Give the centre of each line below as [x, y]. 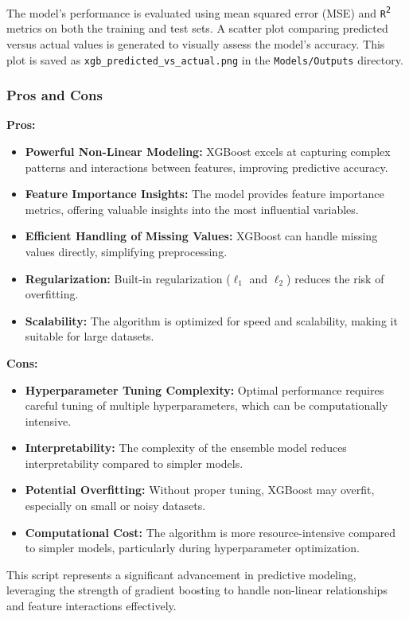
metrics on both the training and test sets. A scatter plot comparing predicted [197, 28]
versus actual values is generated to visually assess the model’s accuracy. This [196, 43]
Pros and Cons [55, 95]
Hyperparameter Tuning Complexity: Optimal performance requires [204, 389]
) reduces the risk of [335, 278]
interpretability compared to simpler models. [134, 463]
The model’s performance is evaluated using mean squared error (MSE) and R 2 [199, 12]
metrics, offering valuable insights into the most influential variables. [192, 209]
